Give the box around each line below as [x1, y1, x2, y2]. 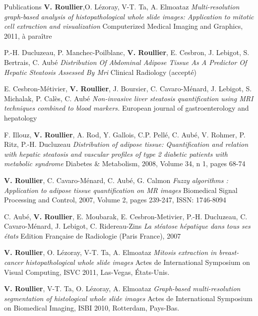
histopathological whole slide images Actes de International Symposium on [25, 257, 250, 267]
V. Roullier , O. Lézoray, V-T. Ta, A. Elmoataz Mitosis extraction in [4, 247, 217, 257]
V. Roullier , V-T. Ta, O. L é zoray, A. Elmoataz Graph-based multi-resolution [4, 283, 241, 294]
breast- [219, 247, 239, 257]
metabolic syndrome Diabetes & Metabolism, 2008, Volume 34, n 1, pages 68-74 [4, 158, 246, 169]
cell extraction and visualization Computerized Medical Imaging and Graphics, [4, 21, 243, 31]
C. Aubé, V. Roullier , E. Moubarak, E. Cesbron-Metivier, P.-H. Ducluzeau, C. [4, 211, 248, 221]
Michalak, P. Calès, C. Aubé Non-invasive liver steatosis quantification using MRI [4, 93, 254, 103]
